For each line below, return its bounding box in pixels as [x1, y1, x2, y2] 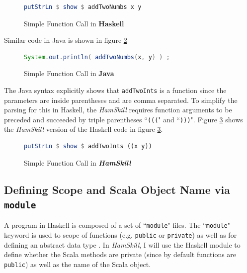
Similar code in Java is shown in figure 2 [4, 35, 127, 45]
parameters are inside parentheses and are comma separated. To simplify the [4, 94, 238, 105]
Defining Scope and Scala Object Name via [4, 182, 230, 197]
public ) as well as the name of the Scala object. [4, 259, 151, 269]
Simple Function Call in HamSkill [24, 157, 131, 168]
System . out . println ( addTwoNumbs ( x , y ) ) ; [24, 53, 170, 61]
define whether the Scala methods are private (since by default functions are [4, 249, 237, 260]
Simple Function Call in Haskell [24, 18, 124, 28]
